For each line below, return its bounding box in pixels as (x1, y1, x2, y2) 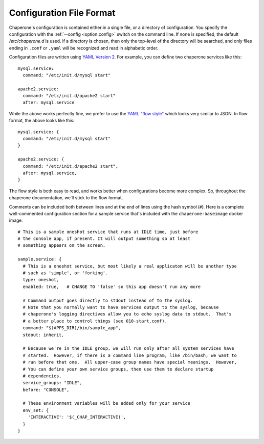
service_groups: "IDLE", (22, 380, 83, 386)
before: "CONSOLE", (22, 387, 69, 392)
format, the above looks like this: (9, 118, 75, 124)
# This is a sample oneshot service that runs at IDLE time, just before (18, 229, 198, 235)
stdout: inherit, (22, 332, 65, 338)
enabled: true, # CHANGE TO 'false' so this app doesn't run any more (22, 284, 201, 289)
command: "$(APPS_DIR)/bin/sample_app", (22, 325, 121, 331)
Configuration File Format (9, 7, 116, 18)
